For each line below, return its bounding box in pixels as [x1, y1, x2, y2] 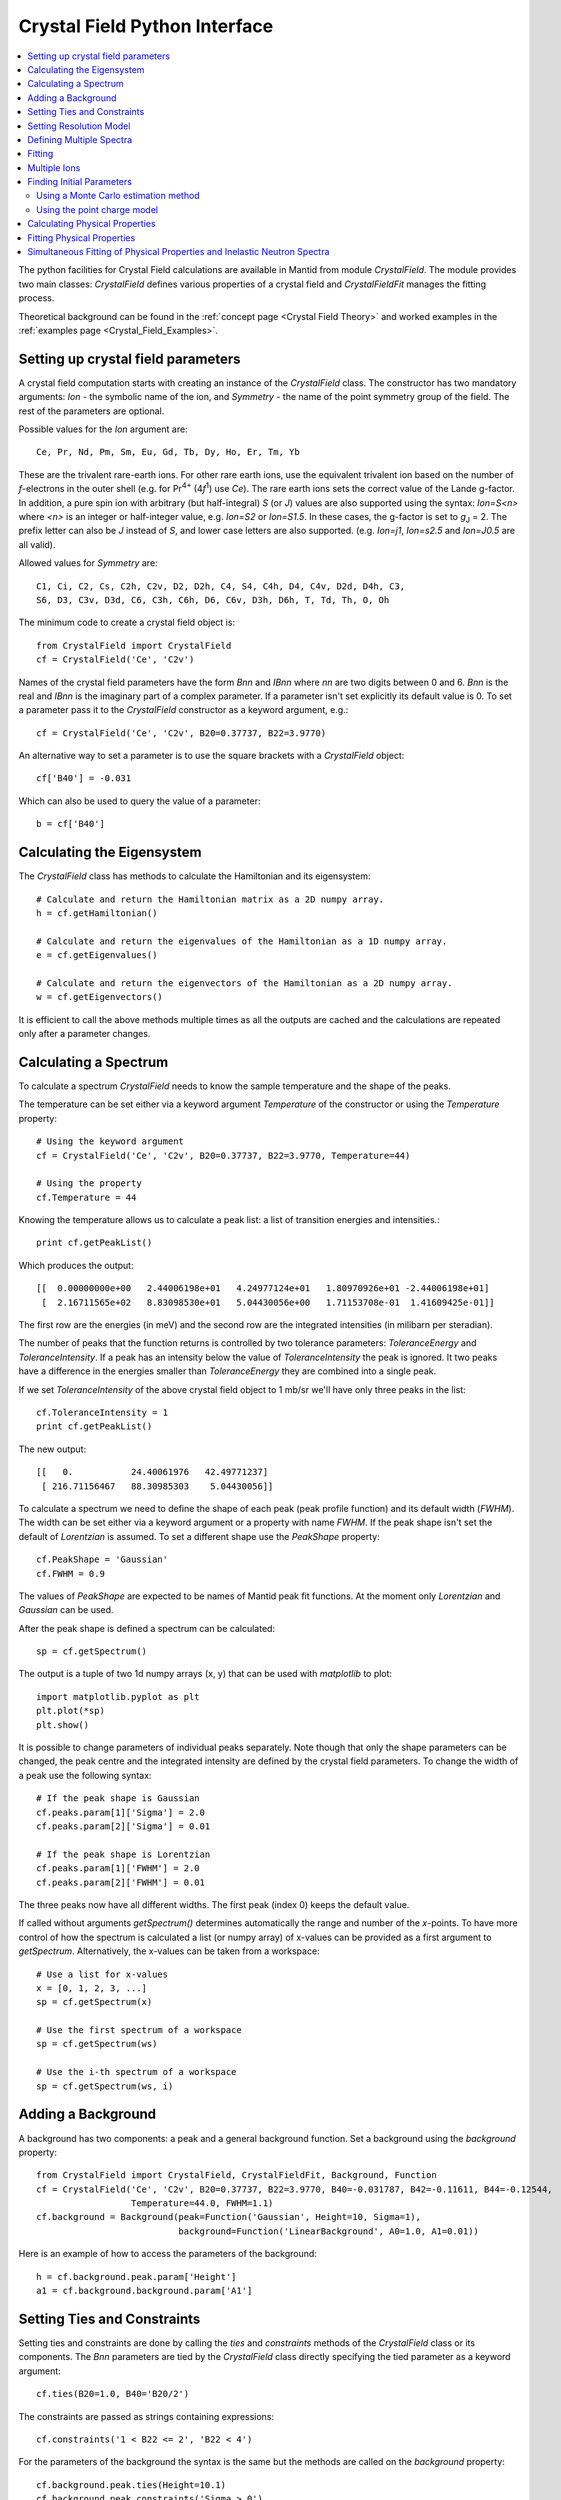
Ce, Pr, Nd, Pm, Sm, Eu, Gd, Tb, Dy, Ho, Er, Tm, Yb [36, 446, 300, 458]
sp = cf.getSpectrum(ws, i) [36, 2080, 174, 2092]
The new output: [18, 1443, 87, 1455]
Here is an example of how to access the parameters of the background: [18, 2248, 317, 2260]
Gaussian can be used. [18, 1604, 114, 1616]
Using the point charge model [36, 203, 159, 215]
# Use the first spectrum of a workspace [36, 2025, 242, 2036]
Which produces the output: [18, 1259, 134, 1271]
